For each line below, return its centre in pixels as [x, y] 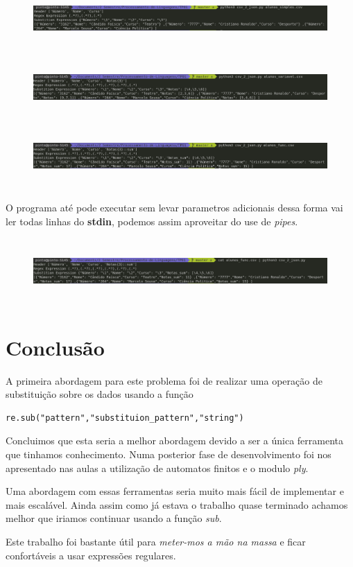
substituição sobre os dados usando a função [100, 394]
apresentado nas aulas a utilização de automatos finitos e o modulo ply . [157, 468]
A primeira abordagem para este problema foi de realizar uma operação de [164, 380]
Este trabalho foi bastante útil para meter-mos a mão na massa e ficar [156, 541]
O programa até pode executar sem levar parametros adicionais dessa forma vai [174, 208]
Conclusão [55, 347]
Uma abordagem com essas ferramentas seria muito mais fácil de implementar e [175, 491]
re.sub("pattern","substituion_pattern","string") [125, 418]
